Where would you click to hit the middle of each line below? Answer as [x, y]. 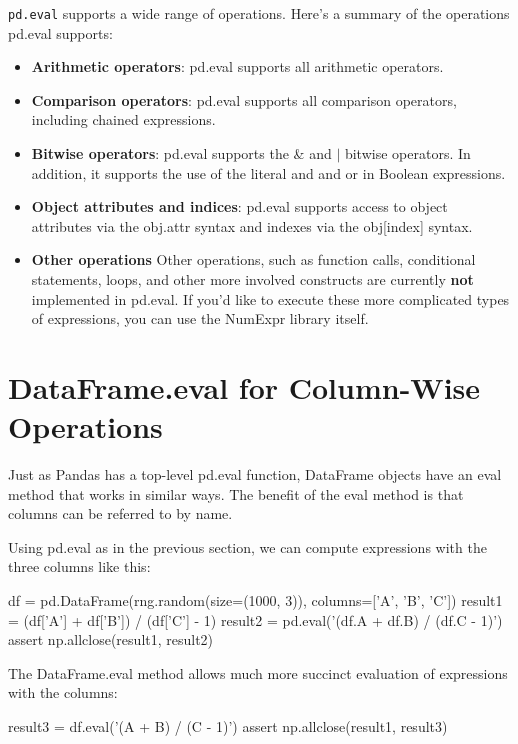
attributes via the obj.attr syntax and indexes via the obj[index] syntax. [252, 225]
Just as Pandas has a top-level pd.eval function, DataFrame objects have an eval [255, 474]
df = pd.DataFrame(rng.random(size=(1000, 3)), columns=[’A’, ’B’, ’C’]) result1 [255, 600]
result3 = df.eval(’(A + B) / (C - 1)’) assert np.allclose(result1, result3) [228, 726]
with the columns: [63, 692]
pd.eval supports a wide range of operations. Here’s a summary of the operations [259, 13]
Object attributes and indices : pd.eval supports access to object [239, 206]
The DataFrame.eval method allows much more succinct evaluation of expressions [258, 672]
